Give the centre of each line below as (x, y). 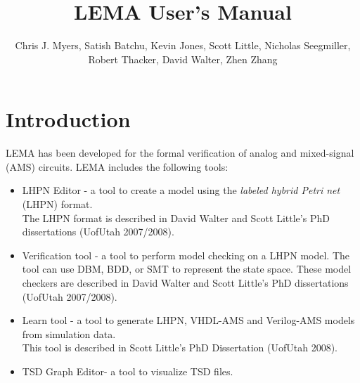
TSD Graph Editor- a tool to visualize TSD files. (128, 371)
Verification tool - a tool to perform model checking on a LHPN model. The (186, 255)
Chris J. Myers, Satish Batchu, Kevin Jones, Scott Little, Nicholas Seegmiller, (183, 45)
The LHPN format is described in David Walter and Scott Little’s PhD (176, 218)
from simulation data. (69, 333)
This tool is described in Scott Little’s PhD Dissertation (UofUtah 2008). (180, 348)
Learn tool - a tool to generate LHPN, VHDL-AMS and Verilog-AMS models (188, 320)
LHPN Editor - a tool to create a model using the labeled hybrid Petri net (181, 190)
